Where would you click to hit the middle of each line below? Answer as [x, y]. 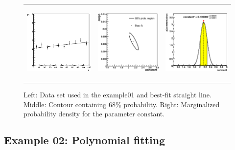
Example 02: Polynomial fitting [85, 140]
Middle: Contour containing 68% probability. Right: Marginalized [122, 104]
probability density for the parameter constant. [94, 114]
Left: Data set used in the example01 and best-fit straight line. [117, 95]
